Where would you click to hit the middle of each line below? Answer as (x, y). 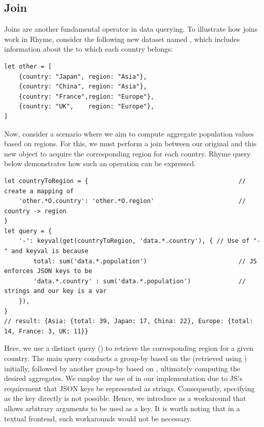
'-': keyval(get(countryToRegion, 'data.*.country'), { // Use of (134, 241)
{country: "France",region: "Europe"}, (86, 96)
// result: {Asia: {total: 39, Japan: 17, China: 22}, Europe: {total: (129, 321)
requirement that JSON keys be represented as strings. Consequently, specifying (129, 388)
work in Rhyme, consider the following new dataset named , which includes (122, 39)
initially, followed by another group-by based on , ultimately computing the (122, 368)
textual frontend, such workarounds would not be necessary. (98, 418)
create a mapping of (39, 191)
